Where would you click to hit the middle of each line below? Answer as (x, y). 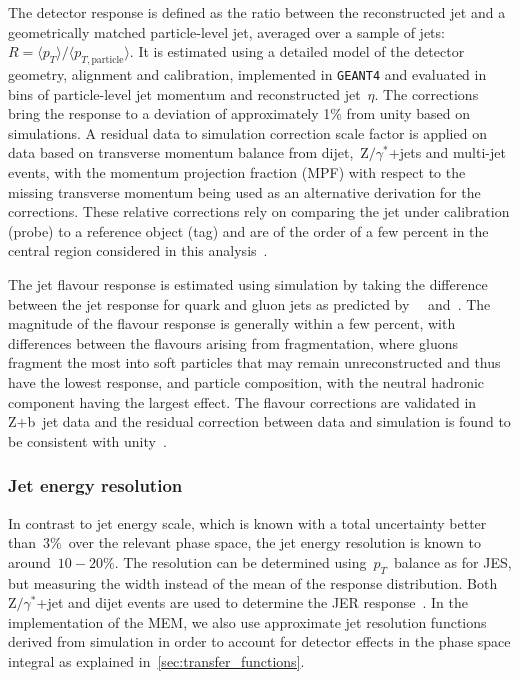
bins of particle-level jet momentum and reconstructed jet (184, 93)
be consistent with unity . (87, 440)
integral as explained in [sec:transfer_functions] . (156, 660)
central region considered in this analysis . (138, 250)
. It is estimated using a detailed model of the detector (297, 51)
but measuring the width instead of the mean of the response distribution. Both (253, 582)
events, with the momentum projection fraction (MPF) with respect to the (237, 172)
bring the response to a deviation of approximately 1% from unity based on (239, 113)
